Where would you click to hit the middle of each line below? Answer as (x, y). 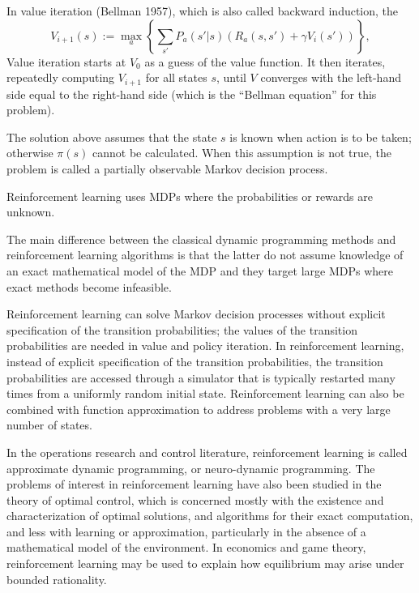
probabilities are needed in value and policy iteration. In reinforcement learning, (205, 346)
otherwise (30, 153)
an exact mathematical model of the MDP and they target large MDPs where (200, 270)
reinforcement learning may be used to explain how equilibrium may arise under (205, 563)
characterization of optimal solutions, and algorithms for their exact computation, (210, 516)
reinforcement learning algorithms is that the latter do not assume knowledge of (205, 255)
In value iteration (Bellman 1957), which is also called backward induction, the (203, 11)
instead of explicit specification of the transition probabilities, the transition (195, 361)
